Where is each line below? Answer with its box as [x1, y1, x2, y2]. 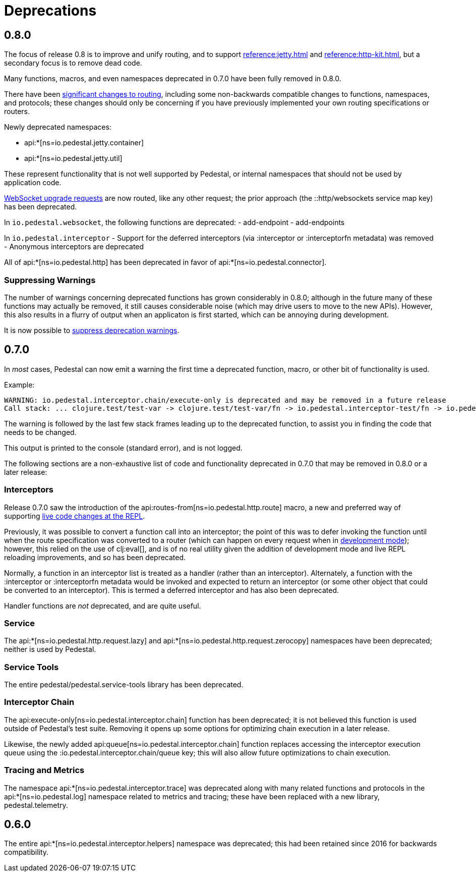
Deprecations [4, 2, 97, 19]
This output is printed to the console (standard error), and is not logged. [4, 443, 243, 452]
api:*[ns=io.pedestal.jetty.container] [24, 138, 144, 147]
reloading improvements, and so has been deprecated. [4, 553, 186, 562]
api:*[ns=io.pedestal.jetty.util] [24, 154, 123, 163]
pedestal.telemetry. [4, 800, 68, 809]
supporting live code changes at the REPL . [4, 511, 145, 520]
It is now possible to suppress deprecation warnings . [4, 325, 180, 335]
